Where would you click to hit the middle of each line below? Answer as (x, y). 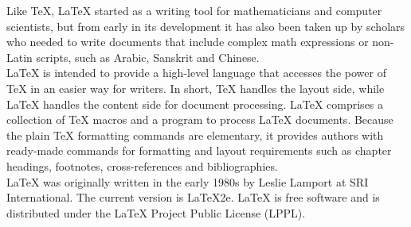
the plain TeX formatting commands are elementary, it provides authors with (195, 135)
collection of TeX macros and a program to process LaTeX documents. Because (200, 119)
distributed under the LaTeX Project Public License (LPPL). (156, 212)
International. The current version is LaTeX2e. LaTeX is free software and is (193, 197)
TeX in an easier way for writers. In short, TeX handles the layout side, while (196, 88)
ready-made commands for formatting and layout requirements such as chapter (199, 150)
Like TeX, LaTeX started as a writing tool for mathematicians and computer (194, 10)
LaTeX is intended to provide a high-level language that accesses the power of (196, 73)
